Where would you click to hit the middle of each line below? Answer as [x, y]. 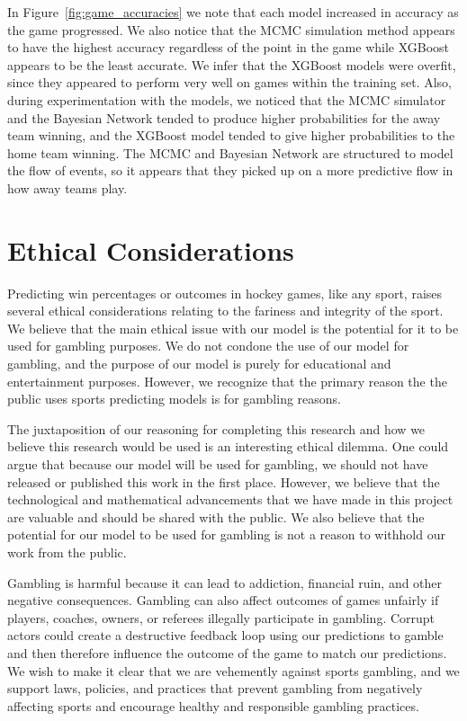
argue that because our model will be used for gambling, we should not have [218, 464]
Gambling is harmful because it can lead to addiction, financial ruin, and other [225, 582]
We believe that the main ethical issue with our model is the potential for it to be [233, 328]
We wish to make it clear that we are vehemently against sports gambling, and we [233, 670]
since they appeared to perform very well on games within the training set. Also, [229, 82]
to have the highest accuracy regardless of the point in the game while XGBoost [229, 47]
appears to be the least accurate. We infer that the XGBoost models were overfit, [232, 64]
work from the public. [67, 552]
